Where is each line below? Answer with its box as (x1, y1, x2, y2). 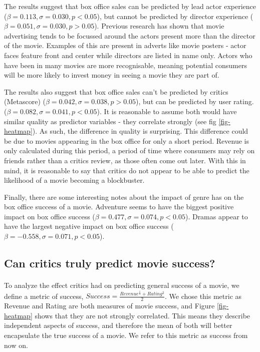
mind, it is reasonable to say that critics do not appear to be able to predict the (4, 165, 249, 175)
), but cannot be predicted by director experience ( (97, 11, 253, 21)
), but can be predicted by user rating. (136, 96, 254, 107)
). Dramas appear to (185, 211, 248, 221)
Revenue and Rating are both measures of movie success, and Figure (4, 300, 215, 311)
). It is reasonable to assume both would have (97, 106, 237, 116)
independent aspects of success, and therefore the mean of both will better (4, 320, 232, 330)
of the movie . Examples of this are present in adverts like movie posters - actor (4, 40, 246, 51)
